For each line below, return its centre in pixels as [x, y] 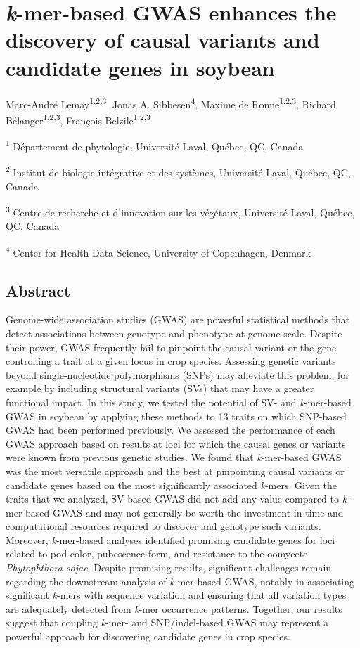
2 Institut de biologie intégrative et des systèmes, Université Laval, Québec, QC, [178, 171]
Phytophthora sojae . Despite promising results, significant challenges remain [169, 568]
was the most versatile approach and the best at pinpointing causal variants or [175, 471]
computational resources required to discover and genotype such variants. [163, 526]
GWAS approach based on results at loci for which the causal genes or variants [176, 443]
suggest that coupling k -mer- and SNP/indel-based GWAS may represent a [167, 622]
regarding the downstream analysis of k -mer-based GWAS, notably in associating [180, 581]
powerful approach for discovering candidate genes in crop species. [148, 636]
